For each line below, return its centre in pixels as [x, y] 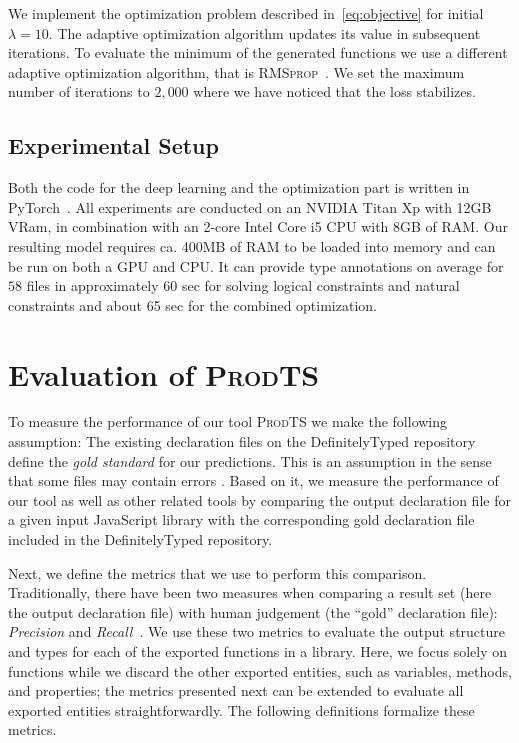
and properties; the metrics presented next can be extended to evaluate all [236, 690]
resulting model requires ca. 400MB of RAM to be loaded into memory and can [252, 245]
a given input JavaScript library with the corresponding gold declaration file [241, 519]
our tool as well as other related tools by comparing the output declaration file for [259, 499]
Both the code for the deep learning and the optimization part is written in [239, 187]
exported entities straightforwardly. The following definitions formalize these [241, 709]
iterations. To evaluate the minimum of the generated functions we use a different [258, 52]
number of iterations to [79, 91]
